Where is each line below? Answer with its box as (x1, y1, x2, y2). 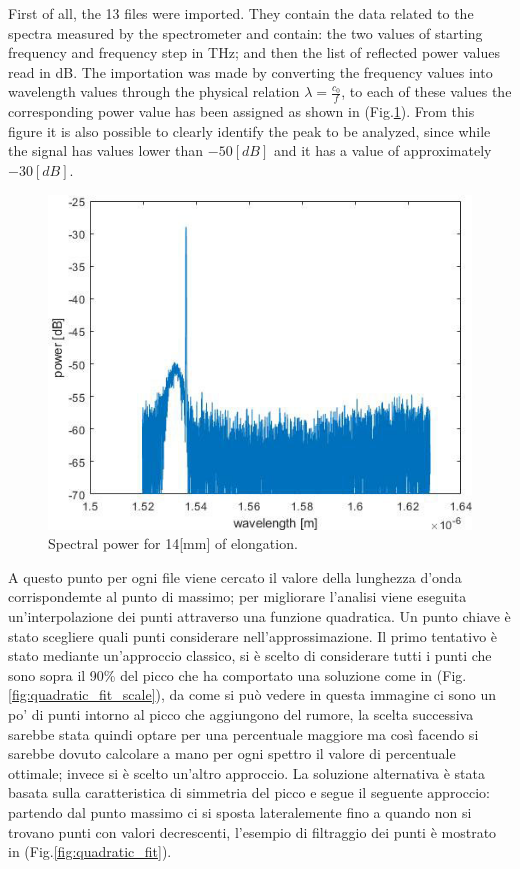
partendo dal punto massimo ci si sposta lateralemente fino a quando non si (8, 801, 472, 822)
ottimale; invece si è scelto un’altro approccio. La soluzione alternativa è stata (8, 762, 485, 783)
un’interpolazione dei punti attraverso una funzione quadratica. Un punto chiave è (8, 606, 511, 627)
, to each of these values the (341, 81, 512, 102)
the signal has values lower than (8, 140, 204, 161)
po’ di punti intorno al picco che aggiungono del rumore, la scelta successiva (8, 704, 474, 725)
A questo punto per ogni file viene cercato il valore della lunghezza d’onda (8, 566, 462, 587)
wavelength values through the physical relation (8, 81, 300, 102)
